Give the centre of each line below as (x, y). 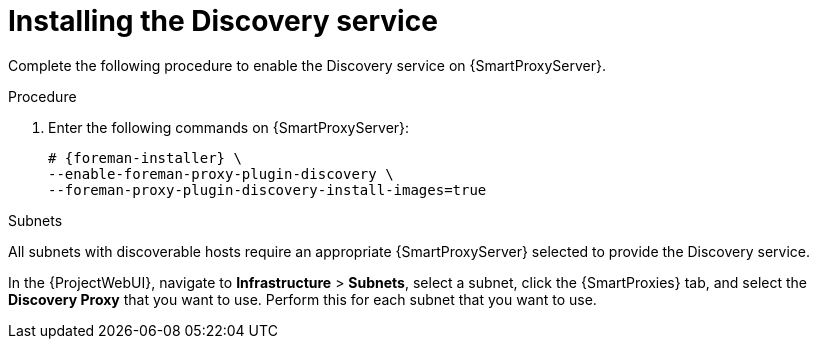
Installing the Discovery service (223, 21)
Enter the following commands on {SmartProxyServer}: (229, 127)
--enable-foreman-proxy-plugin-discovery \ (221, 173)
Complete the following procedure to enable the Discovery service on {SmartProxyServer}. (307, 65)
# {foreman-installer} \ (145, 157)
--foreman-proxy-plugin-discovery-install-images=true (267, 189)
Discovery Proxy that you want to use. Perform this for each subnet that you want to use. (302, 299)
